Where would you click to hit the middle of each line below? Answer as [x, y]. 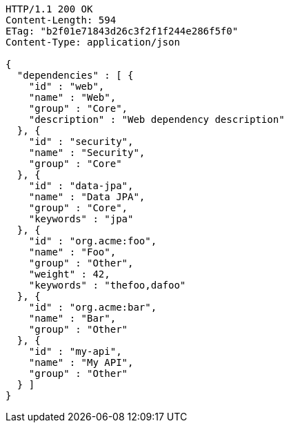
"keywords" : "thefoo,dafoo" [107, 285]
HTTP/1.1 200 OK [49, 9]
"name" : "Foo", [72, 252]
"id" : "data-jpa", [81, 186]
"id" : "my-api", [75, 351]
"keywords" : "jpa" [81, 219]
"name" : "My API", [81, 362]
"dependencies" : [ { [75, 75]
